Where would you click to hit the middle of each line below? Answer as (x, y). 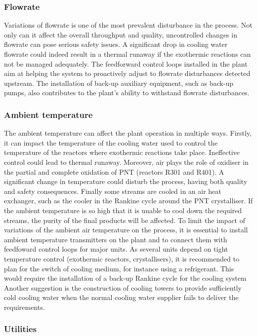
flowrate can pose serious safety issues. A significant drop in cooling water (116, 44)
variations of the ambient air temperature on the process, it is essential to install (126, 230)
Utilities (21, 329)
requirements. (24, 307)
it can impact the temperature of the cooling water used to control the (111, 142)
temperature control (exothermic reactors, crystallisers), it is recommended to (122, 258)
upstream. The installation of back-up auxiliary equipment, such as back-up (119, 83)
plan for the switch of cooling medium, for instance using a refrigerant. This (119, 268)
